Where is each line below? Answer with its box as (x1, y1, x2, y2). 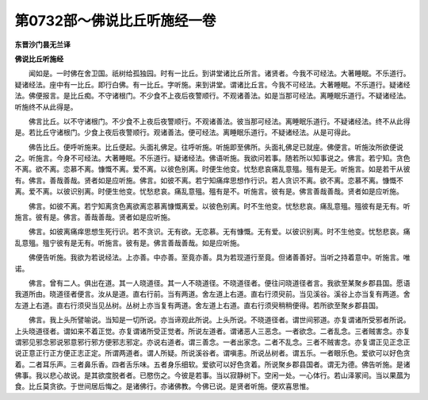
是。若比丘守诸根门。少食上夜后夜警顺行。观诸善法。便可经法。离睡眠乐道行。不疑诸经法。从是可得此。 (14, 128, 355, 137)
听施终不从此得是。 (14, 102, 78, 111)
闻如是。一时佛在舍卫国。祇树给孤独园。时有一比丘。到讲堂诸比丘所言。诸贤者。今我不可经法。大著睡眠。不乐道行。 (28, 68, 411, 79)
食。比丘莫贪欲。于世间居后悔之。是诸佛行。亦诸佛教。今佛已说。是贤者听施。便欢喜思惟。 (14, 382, 313, 391)
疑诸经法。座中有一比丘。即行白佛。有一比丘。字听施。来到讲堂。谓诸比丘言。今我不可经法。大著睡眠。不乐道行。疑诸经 (14, 79, 411, 89)
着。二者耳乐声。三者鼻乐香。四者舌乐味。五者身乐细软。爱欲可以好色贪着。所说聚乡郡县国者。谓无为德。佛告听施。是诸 (14, 360, 411, 369)
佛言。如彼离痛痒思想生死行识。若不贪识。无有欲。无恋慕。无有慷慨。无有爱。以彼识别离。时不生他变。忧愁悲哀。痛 (28, 227, 411, 237)
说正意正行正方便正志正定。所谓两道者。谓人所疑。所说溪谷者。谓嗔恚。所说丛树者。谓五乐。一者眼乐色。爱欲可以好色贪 (14, 348, 411, 358)
